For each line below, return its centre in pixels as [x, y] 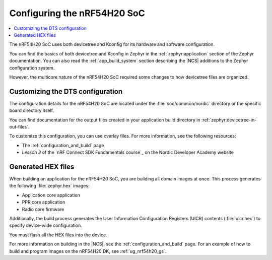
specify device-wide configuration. [46, 225]
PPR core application [44, 202]
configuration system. [32, 68]
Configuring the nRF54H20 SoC [77, 13]
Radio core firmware [43, 209]
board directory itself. [32, 110]
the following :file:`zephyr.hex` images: [49, 186]
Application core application [51, 195]
